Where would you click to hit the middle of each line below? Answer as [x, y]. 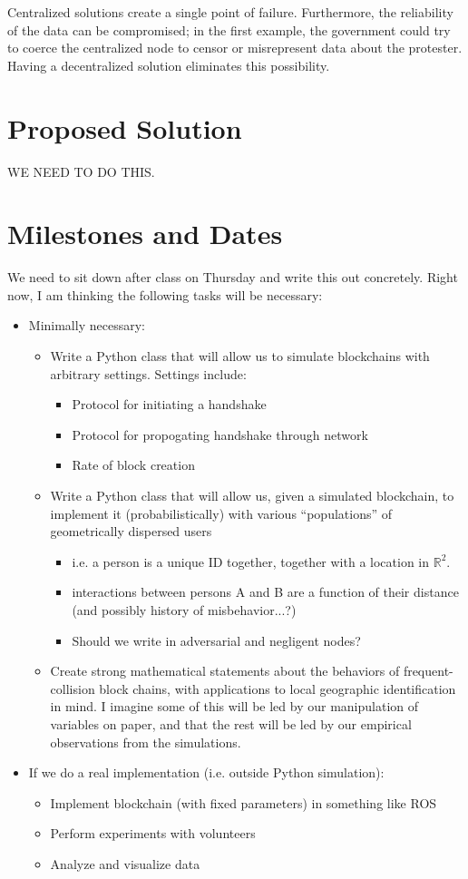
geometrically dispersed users [131, 531]
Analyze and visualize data [125, 863]
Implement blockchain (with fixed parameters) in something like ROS [244, 802]
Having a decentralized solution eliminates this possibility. [169, 65]
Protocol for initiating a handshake [169, 404]
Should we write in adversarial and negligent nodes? [216, 640]
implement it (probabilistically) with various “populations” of [221, 513]
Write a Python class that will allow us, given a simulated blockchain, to [252, 495]
